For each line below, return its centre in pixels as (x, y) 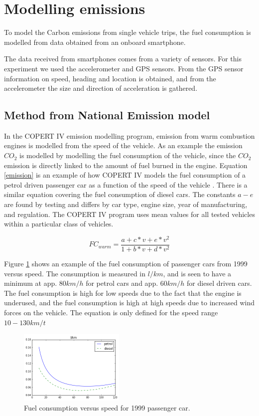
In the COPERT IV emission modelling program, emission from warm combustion (129, 135)
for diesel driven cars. (219, 283)
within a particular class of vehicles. (59, 224)
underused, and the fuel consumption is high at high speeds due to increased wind (129, 303)
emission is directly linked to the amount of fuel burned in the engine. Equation (126, 165)
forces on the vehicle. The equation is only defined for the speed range (111, 312)
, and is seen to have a (197, 273)
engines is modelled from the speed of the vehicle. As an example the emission (123, 145)
